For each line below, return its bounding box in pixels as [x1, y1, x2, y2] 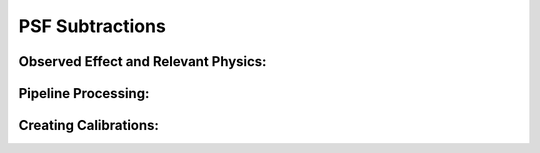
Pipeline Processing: [18, 85, 150, 102]
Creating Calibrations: [18, 117, 160, 134]
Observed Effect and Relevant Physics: [18, 53, 267, 70]
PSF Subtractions [18, 15, 167, 37]
